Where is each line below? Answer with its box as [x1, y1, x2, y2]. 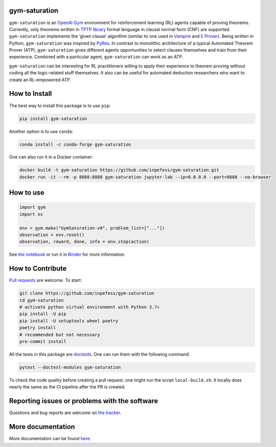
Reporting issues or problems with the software [9, 397, 158, 405]
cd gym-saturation [19, 298, 64, 303]
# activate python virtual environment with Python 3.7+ [19, 304, 160, 310]
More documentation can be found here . [9, 436, 91, 442]
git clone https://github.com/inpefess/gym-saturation [19, 291, 154, 296]
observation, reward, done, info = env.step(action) [19, 239, 150, 244]
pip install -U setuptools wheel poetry [19, 318, 118, 324]
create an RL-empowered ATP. [9, 77, 71, 83]
